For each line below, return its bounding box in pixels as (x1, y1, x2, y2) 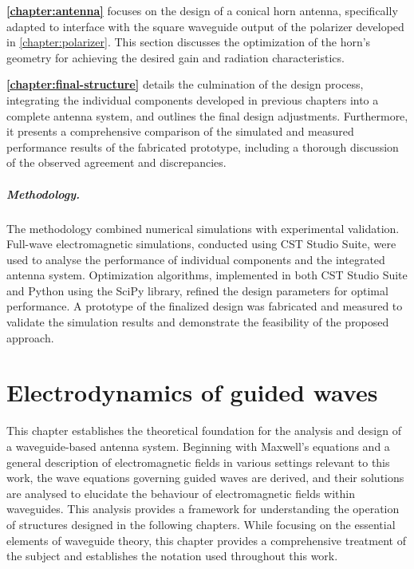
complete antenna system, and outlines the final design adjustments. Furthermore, (6, 107, 408, 124)
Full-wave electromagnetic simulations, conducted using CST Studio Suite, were (6, 235, 396, 252)
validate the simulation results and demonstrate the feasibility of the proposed (6, 314, 389, 330)
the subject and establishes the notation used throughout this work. (6, 547, 338, 564)
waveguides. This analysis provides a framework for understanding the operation (6, 500, 400, 517)
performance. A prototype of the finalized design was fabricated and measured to (6, 298, 403, 314)
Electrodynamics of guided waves (6, 376, 378, 409)
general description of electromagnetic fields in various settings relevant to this (6, 453, 390, 470)
